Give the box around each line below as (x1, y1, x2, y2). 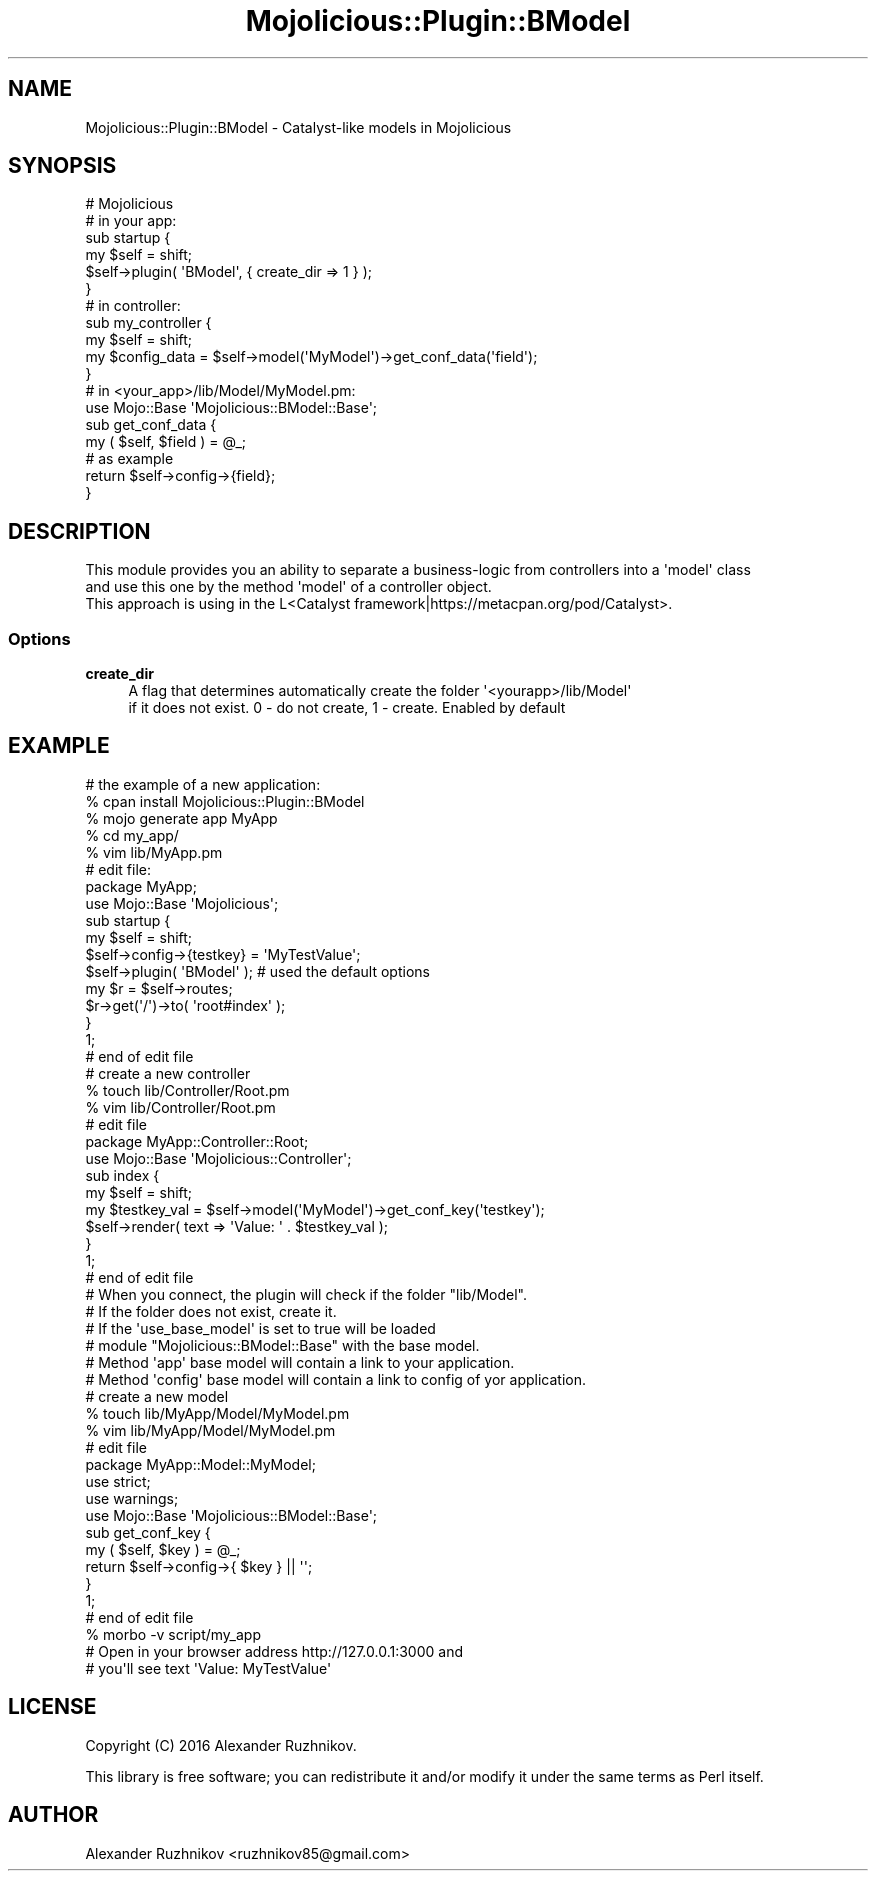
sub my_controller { (85, 314, 212, 332)
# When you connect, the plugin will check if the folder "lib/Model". (85, 1285, 527, 1303)
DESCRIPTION (8, 518, 151, 544)
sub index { (85, 1166, 160, 1184)
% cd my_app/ (85, 826, 179, 844)
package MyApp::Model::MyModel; (85, 1455, 316, 1473)
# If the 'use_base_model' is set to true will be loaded (85, 1319, 436, 1337)
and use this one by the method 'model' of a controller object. (85, 578, 492, 596)
